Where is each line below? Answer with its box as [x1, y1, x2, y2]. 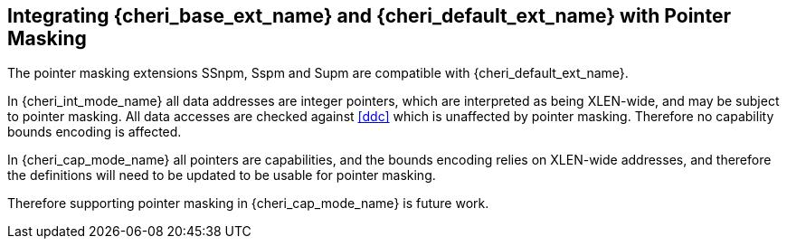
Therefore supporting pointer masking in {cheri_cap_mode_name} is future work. [7, 195, 489, 212]
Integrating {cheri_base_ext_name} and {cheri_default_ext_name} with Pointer [7, 5, 731, 27]
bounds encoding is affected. [7, 124, 182, 140]
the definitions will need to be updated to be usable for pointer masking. [7, 167, 436, 184]
